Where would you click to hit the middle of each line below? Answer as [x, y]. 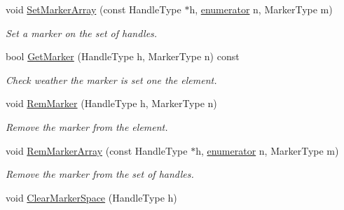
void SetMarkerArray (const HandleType [94, 9]
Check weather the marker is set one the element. [111, 79]
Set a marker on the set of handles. [82, 33]
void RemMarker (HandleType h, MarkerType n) [111, 103]
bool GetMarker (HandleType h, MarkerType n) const [123, 56]
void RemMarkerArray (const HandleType [97, 150]
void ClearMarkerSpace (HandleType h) [91, 197]
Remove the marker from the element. [87, 126]
